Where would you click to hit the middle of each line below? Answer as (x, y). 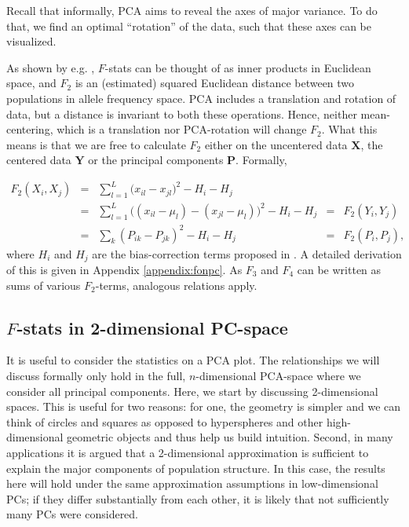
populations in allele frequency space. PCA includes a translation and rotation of (201, 98)
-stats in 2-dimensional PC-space (152, 327)
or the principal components (156, 160)
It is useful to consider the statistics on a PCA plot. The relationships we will (193, 360)
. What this (349, 129)
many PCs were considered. (73, 514)
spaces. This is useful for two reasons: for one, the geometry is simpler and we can (204, 406)
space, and (31, 83)
